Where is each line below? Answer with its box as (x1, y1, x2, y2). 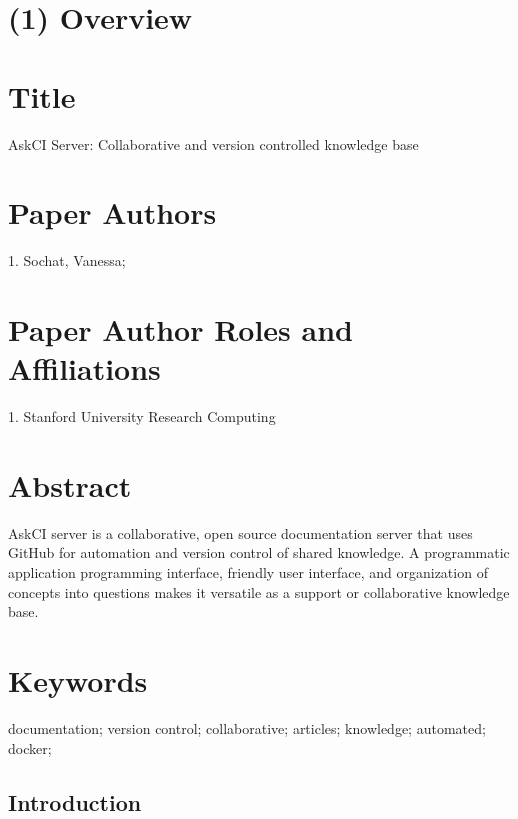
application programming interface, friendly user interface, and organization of (8, 562, 488, 583)
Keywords (8, 660, 148, 700)
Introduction (8, 786, 142, 817)
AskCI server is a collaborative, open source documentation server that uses (8, 522, 473, 543)
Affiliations (8, 348, 161, 389)
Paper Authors (8, 192, 217, 233)
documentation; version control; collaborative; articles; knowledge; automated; (8, 717, 486, 738)
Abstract (8, 464, 132, 505)
